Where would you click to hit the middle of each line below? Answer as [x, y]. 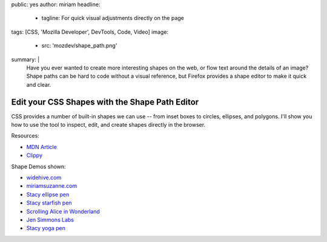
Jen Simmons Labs [50, 220]
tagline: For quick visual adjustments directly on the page [113, 18]
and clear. [39, 84]
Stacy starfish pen [49, 203]
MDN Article [41, 147]
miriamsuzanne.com [52, 186]
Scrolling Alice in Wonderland [63, 211]
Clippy [34, 155]
